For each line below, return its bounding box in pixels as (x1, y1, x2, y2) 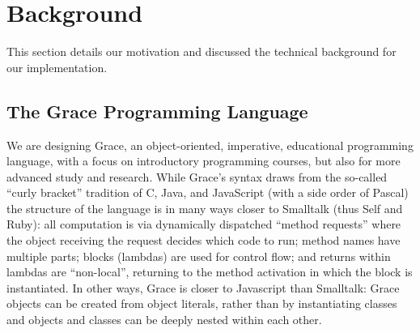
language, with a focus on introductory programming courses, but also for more (6, 152, 401, 169)
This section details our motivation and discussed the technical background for (6, 43, 397, 60)
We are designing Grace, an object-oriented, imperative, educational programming (6, 136, 414, 153)
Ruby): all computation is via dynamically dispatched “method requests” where (6, 216, 401, 233)
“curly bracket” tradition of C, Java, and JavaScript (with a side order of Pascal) (6, 184, 409, 201)
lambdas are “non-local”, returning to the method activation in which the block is (6, 263, 413, 280)
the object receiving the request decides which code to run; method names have (6, 232, 401, 249)
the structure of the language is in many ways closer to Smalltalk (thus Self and (6, 199, 403, 216)
